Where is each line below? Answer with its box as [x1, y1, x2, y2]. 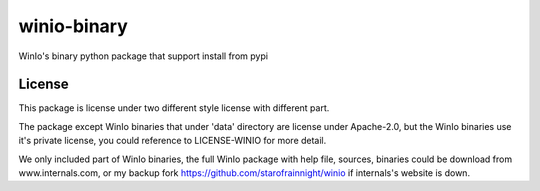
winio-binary [18, 15, 129, 37]
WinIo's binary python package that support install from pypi [18, 50, 269, 62]
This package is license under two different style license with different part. [18, 102, 330, 114]
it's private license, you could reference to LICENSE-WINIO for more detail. [18, 135, 327, 147]
